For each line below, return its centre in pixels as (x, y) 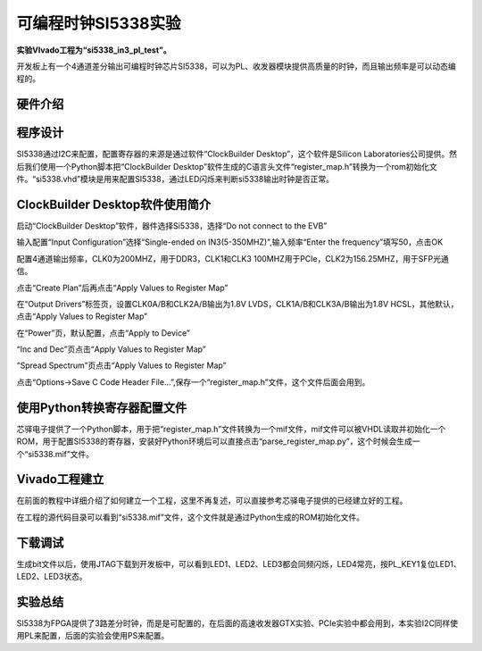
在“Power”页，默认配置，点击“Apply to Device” (104, 333)
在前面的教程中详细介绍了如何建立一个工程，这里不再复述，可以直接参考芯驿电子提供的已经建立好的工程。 (212, 501)
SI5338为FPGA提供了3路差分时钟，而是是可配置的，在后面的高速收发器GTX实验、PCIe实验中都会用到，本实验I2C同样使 (237, 623)
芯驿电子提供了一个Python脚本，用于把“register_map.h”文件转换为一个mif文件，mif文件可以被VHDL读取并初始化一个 (231, 429)
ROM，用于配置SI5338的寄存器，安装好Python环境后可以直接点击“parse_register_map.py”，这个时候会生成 (214, 441)
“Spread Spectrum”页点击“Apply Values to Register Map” (121, 365)
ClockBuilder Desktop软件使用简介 (114, 204)
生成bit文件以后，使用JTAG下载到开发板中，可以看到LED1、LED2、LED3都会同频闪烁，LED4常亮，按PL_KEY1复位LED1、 (239, 563)
